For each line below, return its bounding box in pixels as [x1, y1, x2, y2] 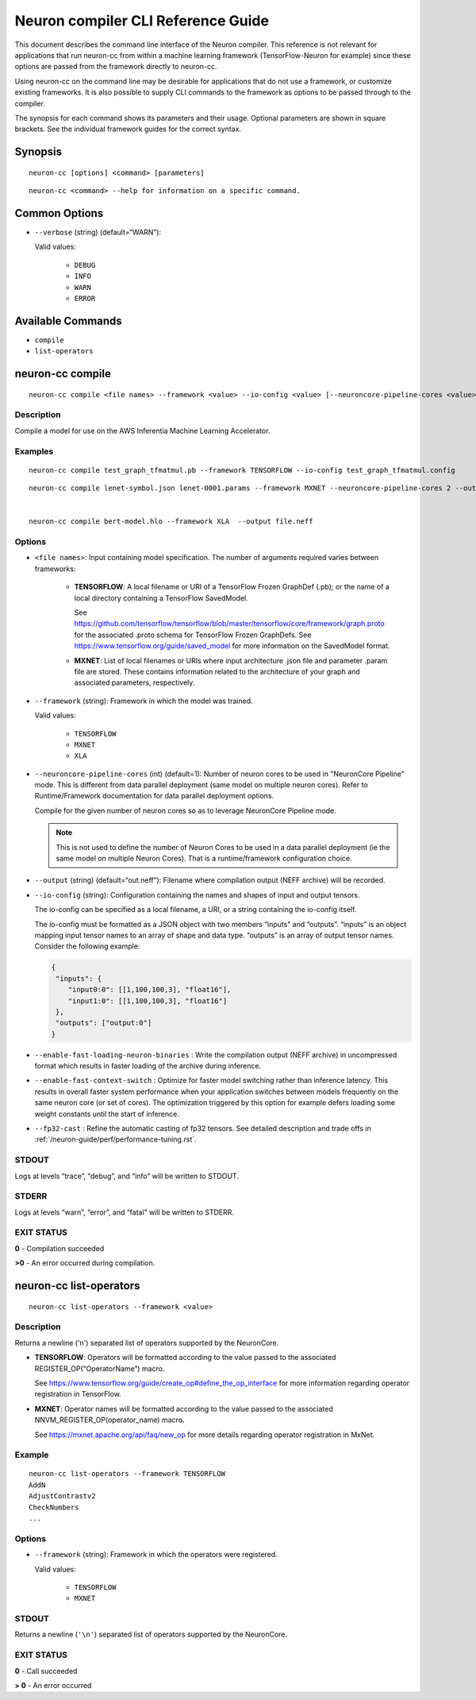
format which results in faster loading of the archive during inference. [34, 1061, 262, 1071]
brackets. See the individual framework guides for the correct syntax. [14, 124, 242, 134]
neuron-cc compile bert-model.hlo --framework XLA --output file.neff [29, 517, 313, 526]
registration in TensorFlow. [34, 1389, 122, 1399]
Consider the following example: [34, 941, 140, 951]
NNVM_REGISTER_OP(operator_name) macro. [34, 1415, 185, 1425]
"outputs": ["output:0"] [56, 1018, 152, 1028]
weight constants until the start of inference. [34, 1109, 180, 1119]
